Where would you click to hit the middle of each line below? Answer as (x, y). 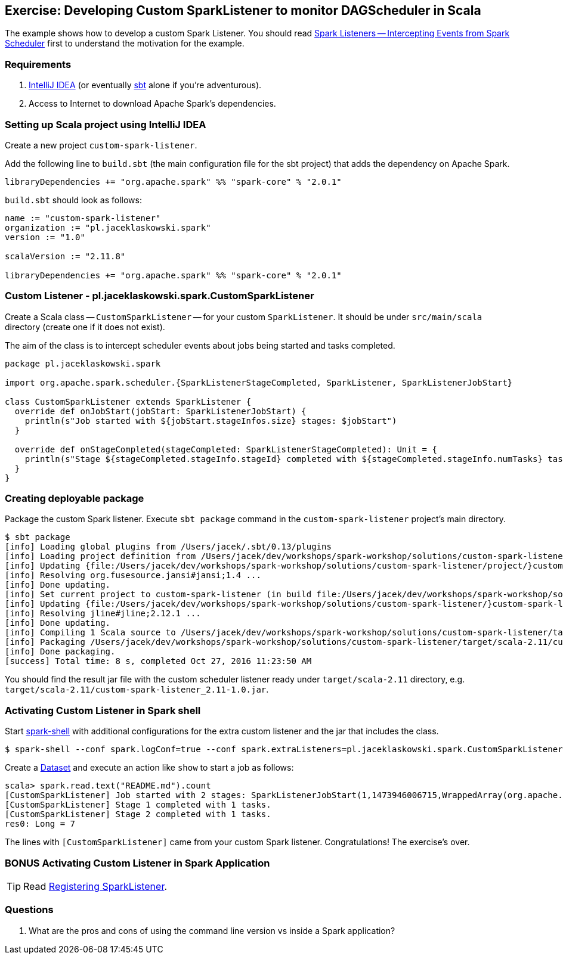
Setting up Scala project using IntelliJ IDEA (106, 124)
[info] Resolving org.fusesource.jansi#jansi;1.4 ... (133, 575)
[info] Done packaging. (60, 652)
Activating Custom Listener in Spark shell (103, 710)
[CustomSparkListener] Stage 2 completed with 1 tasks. (138, 814)
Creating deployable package (75, 499)
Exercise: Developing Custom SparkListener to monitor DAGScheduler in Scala (243, 10)
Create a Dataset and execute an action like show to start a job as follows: (149, 768)
